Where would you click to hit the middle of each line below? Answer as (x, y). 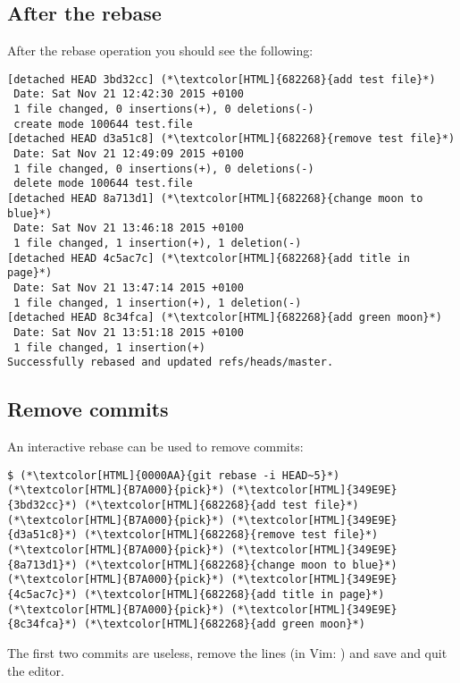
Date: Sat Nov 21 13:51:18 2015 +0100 (129, 332)
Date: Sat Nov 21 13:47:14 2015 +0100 (129, 287)
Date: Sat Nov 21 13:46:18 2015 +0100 (129, 228)
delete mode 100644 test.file (103, 184)
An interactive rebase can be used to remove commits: (155, 447)
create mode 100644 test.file (103, 124)
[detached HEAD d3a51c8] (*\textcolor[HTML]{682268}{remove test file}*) (231, 139)
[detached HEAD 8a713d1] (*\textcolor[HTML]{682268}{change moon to (215, 199)
